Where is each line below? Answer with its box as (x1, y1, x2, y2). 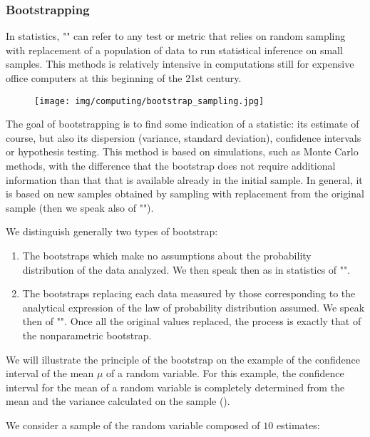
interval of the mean (6, 366, 94, 381)
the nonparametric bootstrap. (22, 327, 152, 342)
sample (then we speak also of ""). (6, 200, 154, 215)
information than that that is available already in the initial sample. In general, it (6, 172, 363, 187)
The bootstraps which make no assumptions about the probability (22, 248, 312, 262)
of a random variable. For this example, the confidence (106, 366, 344, 381)
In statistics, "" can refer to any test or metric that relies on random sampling (6, 29, 346, 43)
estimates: (276, 417, 320, 432)
